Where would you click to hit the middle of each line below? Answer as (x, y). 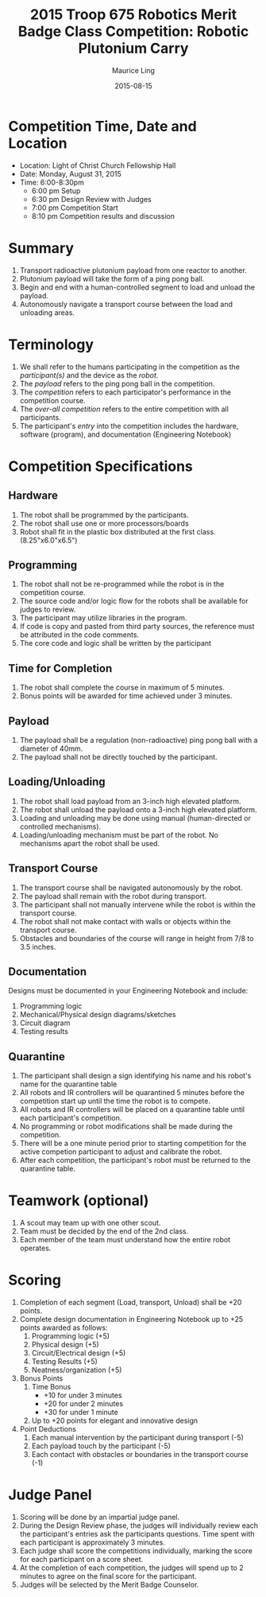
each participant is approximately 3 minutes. (92, 1543)
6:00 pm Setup (56, 190)
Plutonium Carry (133, 49)
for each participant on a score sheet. (81, 1560)
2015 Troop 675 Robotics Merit (133, 15)
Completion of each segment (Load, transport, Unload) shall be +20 (131, 1303)
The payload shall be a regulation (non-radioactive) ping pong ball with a (139, 740)
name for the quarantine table (68, 1084)
